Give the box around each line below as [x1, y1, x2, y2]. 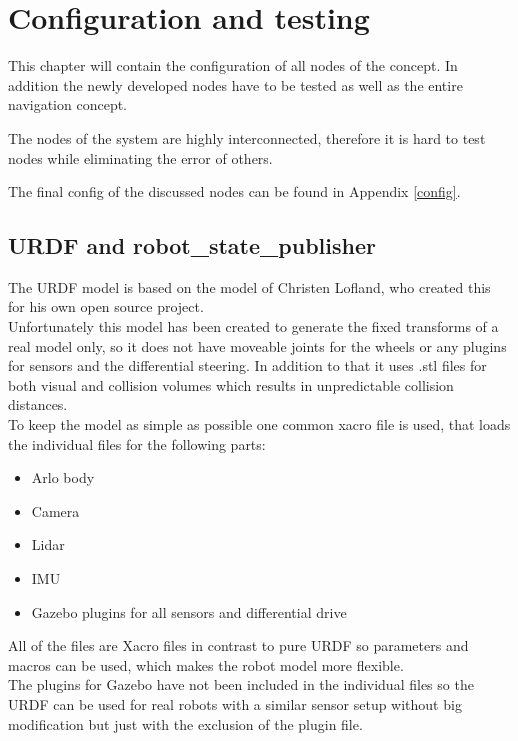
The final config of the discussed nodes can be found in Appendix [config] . [8, 181, 461, 202]
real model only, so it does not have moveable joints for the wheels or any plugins [8, 335, 507, 356]
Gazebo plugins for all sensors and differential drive [31, 601, 347, 622]
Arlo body [31, 467, 95, 488]
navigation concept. [8, 94, 128, 115]
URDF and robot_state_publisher [8, 230, 376, 261]
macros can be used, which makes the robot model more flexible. [8, 654, 404, 675]
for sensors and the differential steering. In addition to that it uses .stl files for [8, 355, 487, 376]
